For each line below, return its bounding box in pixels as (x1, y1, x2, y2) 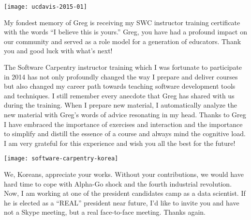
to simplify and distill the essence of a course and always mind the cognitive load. (4, 128, 246, 139)
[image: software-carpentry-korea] (4, 155, 118, 162)
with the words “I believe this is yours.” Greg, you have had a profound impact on (4, 27, 248, 37)
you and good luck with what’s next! (4, 46, 113, 56)
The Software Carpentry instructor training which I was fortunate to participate (4, 62, 242, 72)
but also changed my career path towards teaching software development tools (4, 81, 236, 91)
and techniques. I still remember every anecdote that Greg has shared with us (4, 90, 235, 100)
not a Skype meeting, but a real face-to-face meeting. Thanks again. (4, 207, 206, 217)
